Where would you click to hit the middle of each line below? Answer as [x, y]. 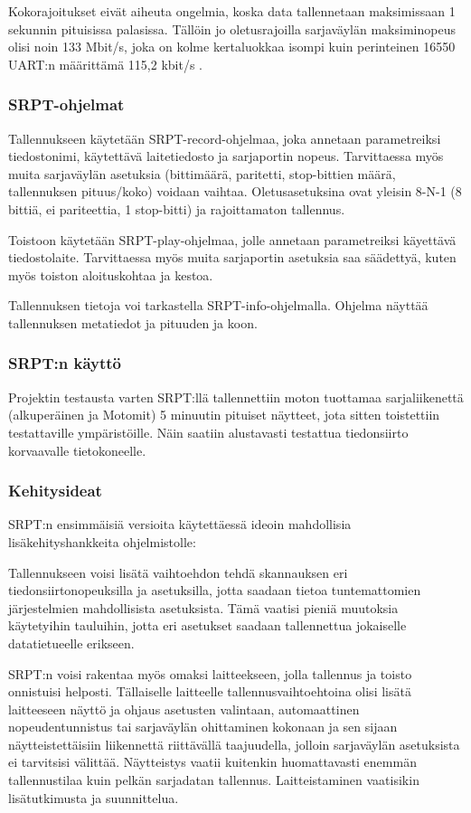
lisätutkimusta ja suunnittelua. [94, 797]
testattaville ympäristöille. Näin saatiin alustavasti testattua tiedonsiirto [208, 432]
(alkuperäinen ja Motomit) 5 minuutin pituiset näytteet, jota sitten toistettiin [224, 415]
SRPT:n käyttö [65, 363]
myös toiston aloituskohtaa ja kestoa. [111, 274]
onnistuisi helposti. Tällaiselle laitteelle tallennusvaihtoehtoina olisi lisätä [210, 691]
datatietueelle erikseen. [71, 643]
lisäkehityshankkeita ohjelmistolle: [102, 541]
